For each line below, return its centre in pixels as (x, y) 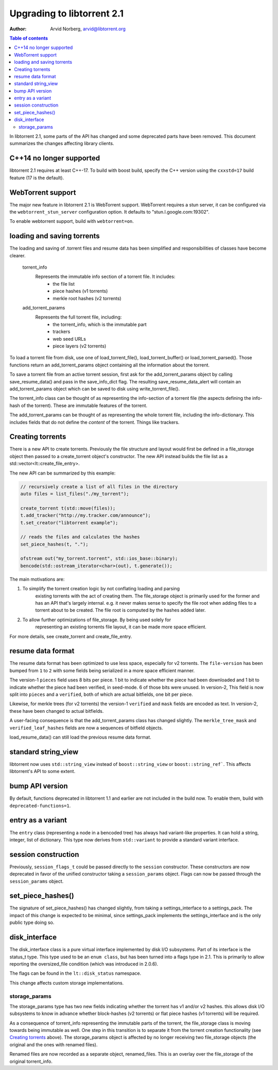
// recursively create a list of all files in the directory (99, 487)
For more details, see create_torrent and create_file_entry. (71, 636)
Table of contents (29, 38)
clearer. (18, 255)
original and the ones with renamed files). (54, 1044)
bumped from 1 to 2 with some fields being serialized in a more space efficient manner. (102, 670)
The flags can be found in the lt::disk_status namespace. (75, 973)
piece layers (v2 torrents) (80, 346)
